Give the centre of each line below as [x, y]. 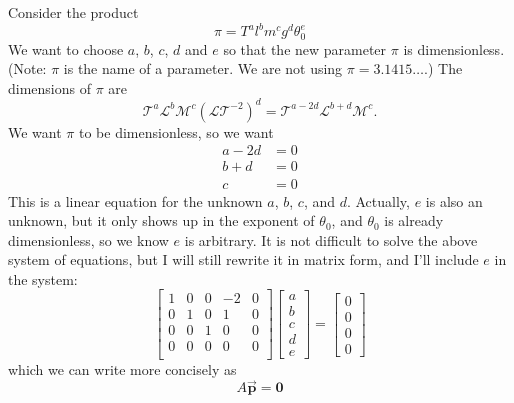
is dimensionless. [454, 48]
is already [414, 220]
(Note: [27, 68]
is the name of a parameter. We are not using [203, 68]
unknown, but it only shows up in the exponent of [161, 220]
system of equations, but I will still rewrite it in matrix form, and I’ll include [243, 259]
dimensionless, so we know [88, 239]
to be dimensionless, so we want [176, 131]
